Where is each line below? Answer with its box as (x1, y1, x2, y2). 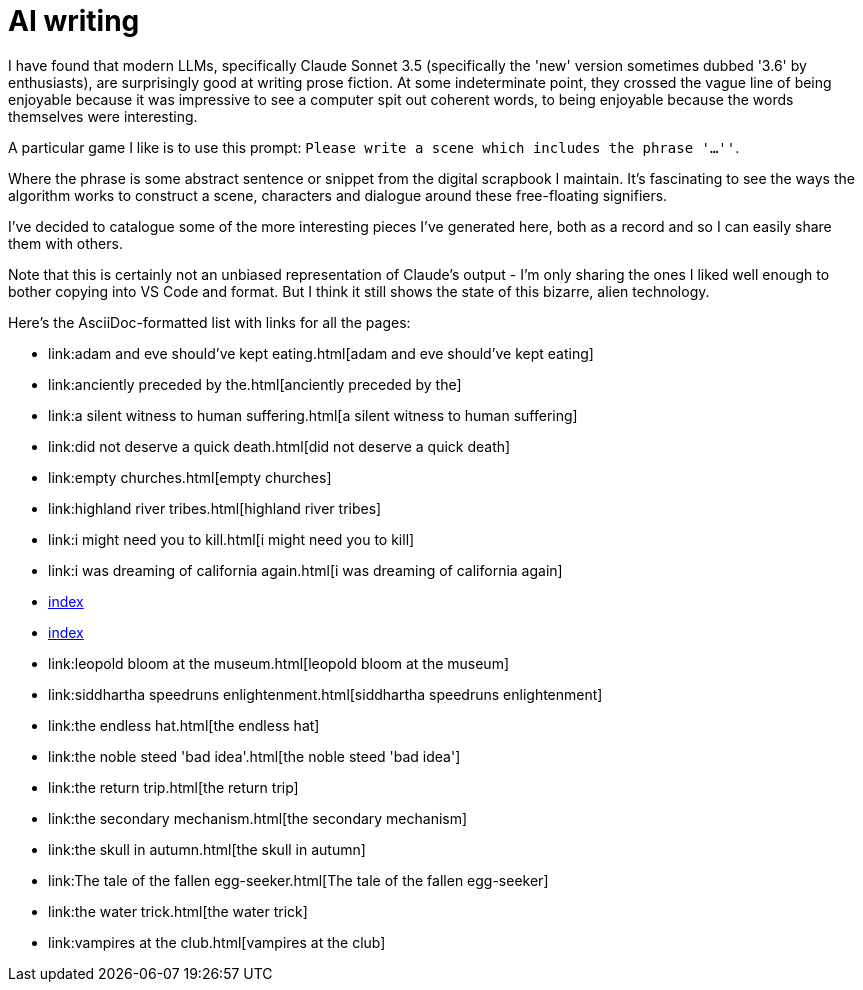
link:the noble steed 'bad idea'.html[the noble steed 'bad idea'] (48, 747, 461, 765)
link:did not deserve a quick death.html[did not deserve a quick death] (48, 437, 511, 455)
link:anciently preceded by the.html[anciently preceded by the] (48, 375, 462, 393)
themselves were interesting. (8, 107, 198, 125)
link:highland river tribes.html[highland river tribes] (48, 499, 382, 517)
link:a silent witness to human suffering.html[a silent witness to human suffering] (48, 406, 578, 424)
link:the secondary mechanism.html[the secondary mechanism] (48, 809, 468, 827)
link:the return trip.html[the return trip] (48, 778, 299, 796)
